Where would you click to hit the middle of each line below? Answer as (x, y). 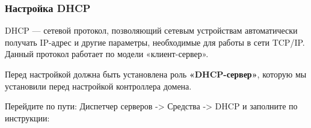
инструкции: (27, 117)
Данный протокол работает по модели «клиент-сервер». (107, 54)
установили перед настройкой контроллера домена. (98, 86)
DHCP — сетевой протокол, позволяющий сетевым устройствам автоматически (151, 30)
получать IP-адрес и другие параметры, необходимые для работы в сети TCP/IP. (155, 42)
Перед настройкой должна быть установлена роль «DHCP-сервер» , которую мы (156, 74)
